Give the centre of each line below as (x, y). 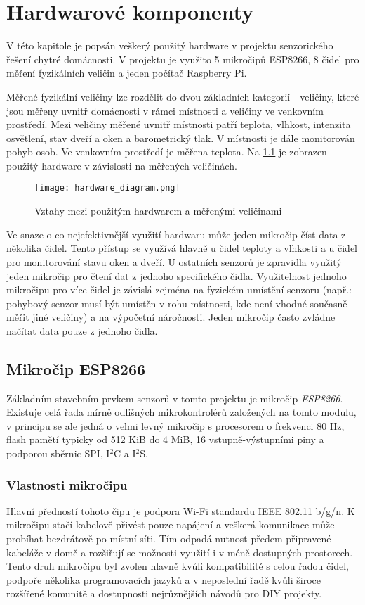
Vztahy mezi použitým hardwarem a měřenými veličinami (158, 211)
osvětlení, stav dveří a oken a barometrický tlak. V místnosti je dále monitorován (181, 138)
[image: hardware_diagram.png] (107, 188)
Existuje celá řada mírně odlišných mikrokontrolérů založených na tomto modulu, (181, 412)
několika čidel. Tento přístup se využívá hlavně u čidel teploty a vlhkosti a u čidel (182, 248)
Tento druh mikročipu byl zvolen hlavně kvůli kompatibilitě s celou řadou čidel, (178, 566)
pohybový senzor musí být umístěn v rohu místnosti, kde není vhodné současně (177, 303)
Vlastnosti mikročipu (67, 484)
